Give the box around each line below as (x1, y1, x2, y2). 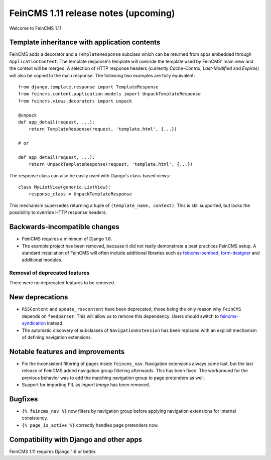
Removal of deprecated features (9, 269, 90, 276)
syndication (22, 320, 46, 326)
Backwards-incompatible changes (9, 222, 120, 231)
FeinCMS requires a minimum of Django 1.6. (22, 236, 112, 242)
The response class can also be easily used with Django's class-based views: (9, 172, 170, 178)
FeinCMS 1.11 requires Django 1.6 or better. (9, 448, 97, 454)
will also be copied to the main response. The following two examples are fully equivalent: (9, 72, 195, 78)
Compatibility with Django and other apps (9, 435, 143, 444)
